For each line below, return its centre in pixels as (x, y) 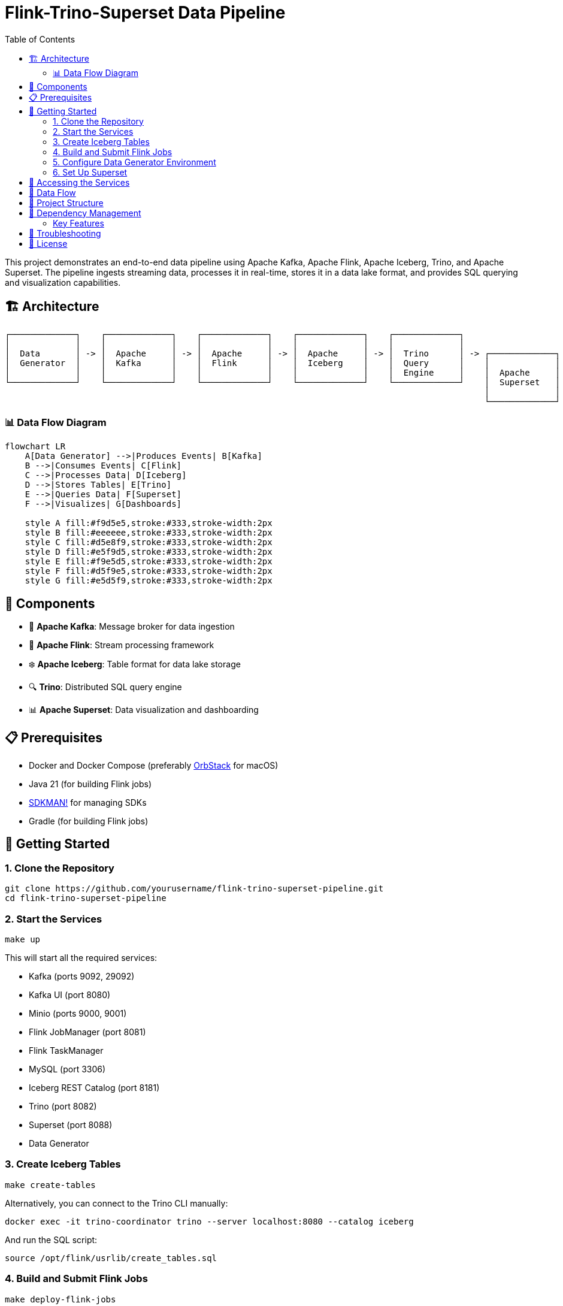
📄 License (48, 243)
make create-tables (50, 1185)
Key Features (78, 223)
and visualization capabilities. (63, 282)
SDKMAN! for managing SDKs (88, 803)
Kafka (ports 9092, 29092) (82, 976)
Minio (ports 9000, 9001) (78, 1013)
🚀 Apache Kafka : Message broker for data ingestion (132, 627)
